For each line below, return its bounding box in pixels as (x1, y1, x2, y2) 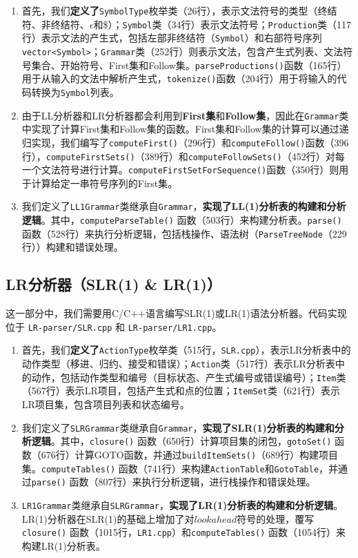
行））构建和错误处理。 (21, 240, 123, 254)
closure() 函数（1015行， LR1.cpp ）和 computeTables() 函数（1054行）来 (21, 525, 346, 539)
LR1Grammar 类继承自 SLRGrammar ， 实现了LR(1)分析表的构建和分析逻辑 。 (21, 497, 344, 512)
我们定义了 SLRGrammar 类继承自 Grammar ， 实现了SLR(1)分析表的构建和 (21, 420, 335, 434)
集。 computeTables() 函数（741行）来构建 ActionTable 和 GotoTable (21, 461, 319, 475)
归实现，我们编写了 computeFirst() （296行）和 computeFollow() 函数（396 (21, 135, 349, 149)
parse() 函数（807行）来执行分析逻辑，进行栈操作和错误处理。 (31, 474, 316, 489)
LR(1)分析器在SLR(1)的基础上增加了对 (21, 511, 195, 526)
